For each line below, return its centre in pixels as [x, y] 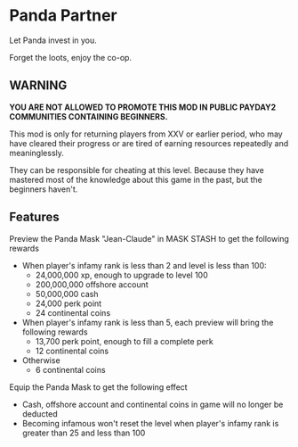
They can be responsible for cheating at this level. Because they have [137, 170]
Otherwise [41, 360]
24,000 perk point [68, 303]
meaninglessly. [37, 153]
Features [34, 217]
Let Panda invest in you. [53, 40]
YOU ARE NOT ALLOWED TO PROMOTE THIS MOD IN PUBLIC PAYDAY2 [143, 107]
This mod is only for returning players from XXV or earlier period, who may [146, 134]
